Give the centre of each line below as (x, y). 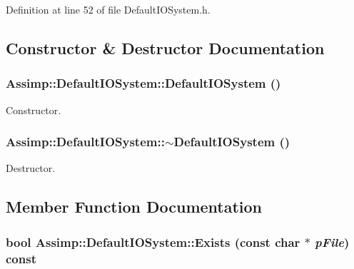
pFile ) (332, 242)
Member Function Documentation (134, 207)
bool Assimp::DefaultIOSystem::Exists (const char (153, 242)
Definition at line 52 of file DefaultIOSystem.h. (108, 9)
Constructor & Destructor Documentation (165, 47)
